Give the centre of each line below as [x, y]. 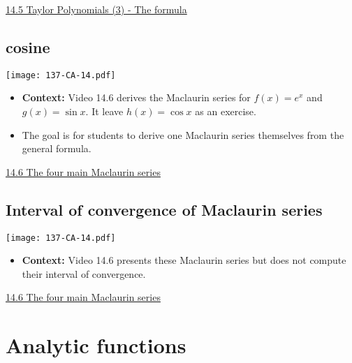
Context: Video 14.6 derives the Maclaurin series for [136, 97]
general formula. [57, 148]
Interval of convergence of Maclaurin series [164, 209]
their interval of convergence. [84, 273]
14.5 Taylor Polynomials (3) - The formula [96, 9]
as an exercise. [226, 111]
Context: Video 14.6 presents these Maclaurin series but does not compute [184, 260]
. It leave [104, 111]
